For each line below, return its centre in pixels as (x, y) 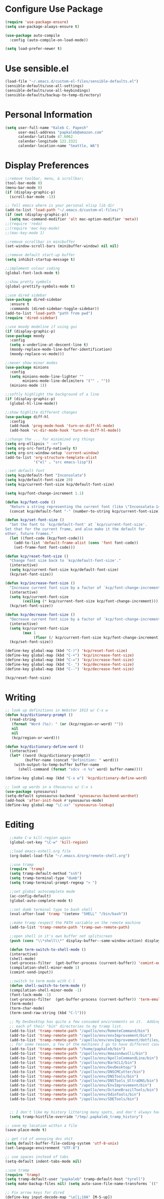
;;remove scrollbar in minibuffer (40, 242)
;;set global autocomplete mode (42, 891)
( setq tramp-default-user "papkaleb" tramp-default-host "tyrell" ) (75, 1179)
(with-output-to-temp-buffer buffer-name (56, 765)
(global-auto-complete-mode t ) (41, 901)
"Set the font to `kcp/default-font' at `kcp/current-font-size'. (78, 525)
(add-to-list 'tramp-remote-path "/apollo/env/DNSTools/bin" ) (74, 1076)
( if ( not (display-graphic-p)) (37, 215)
